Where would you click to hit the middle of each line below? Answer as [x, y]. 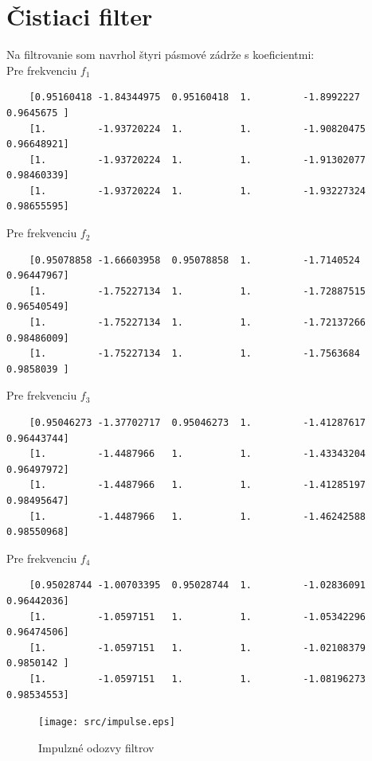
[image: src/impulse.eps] [107, 722]
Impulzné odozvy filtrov [96, 747]
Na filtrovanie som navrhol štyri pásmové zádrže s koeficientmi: [161, 55]
